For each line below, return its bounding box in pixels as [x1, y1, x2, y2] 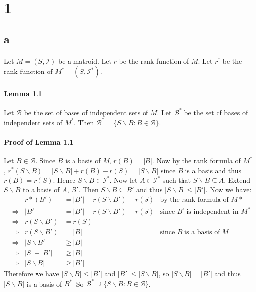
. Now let [110, 175, 138, 185]
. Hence [53, 175, 75, 185]
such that [162, 175, 191, 185]
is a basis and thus [185, 165, 241, 175]
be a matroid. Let [58, 55, 111, 66]
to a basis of [23, 184, 60, 194]
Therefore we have [4, 268, 59, 279]
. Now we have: [205, 184, 252, 194]
